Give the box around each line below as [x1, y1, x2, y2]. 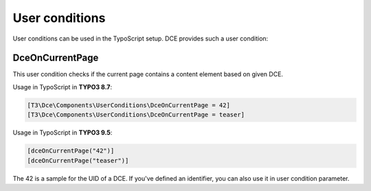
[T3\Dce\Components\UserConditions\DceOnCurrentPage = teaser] [27, 111, 245, 119]
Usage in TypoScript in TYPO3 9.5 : [12, 128, 113, 137]
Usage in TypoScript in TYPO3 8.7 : [12, 82, 113, 91]
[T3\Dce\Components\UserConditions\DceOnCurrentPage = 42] [27, 101, 230, 109]
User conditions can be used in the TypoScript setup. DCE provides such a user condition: [12, 34, 269, 43]
